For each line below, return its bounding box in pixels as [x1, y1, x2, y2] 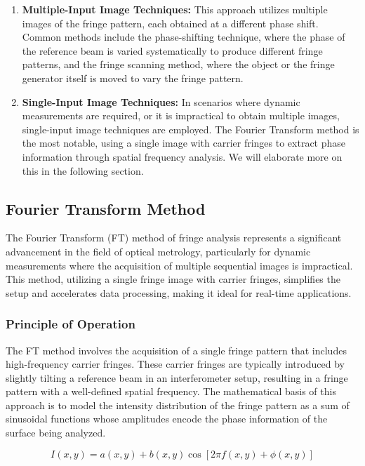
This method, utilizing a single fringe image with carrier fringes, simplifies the [6, 272, 340, 286]
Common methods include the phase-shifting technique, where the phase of [22, 29, 345, 44]
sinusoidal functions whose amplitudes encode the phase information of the [6, 411, 328, 426]
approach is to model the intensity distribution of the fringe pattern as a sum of [6, 397, 350, 412]
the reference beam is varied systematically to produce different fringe [22, 43, 323, 58]
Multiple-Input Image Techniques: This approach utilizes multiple [22, 2, 328, 16]
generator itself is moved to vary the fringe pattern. [22, 70, 244, 85]
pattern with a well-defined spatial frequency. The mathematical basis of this [6, 384, 336, 399]
